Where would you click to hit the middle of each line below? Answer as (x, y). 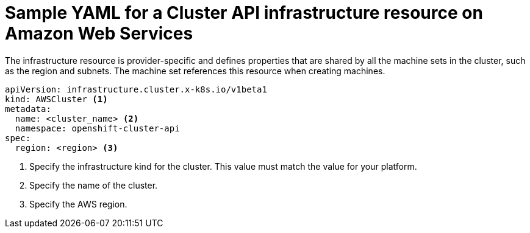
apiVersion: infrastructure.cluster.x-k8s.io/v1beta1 (136, 89)
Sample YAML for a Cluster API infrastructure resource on (244, 13)
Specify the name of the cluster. (94, 185)
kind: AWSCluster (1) (56, 99)
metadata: (28, 109)
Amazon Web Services (99, 33)
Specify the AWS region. (78, 204)
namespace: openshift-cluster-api (97, 128)
